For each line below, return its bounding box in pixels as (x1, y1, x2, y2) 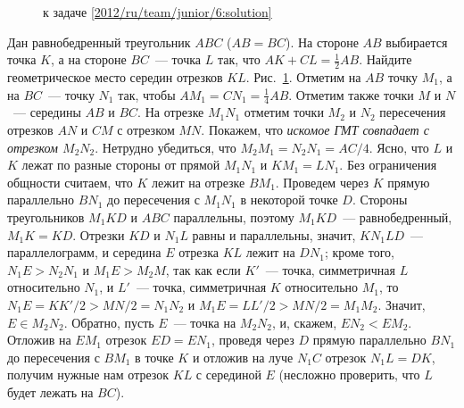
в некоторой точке (240, 190, 338, 209)
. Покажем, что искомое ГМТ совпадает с (201, 121, 429, 139)
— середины (12, 103, 81, 121)
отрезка (178, 243, 220, 262)
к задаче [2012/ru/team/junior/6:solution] (43, 3, 272, 21)
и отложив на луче (192, 347, 294, 366)
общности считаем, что (7, 172, 133, 191)
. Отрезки (72, 225, 125, 244)
